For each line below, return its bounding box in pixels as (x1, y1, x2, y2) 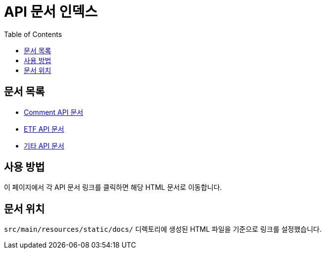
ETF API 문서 (24, 124, 64, 133)
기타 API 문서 (24, 141, 64, 150)
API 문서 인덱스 (4, 3, 97, 20)
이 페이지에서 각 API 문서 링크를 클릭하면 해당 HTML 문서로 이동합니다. (4, 183, 222, 192)
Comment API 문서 (24, 108, 84, 116)
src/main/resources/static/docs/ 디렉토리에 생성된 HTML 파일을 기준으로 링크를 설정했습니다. (4, 225, 322, 234)
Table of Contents (4, 30, 62, 38)
